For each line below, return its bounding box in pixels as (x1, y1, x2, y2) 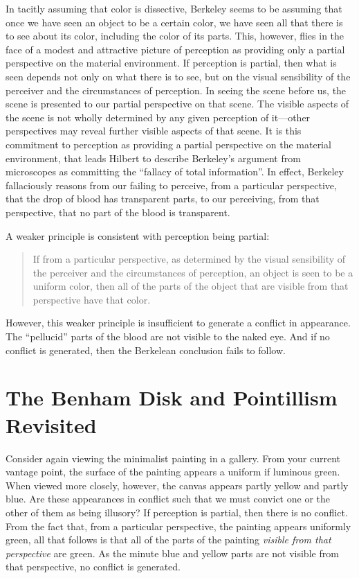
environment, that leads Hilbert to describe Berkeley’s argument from (6, 150, 301, 165)
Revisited (6, 410, 97, 439)
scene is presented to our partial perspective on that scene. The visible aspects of (6, 96, 349, 111)
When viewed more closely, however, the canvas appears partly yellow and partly (6, 478, 349, 492)
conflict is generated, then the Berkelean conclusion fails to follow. (6, 342, 286, 357)
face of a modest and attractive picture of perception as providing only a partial (6, 42, 345, 56)
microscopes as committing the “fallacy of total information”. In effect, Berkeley (6, 164, 344, 179)
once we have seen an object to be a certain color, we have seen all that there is (6, 15, 343, 29)
